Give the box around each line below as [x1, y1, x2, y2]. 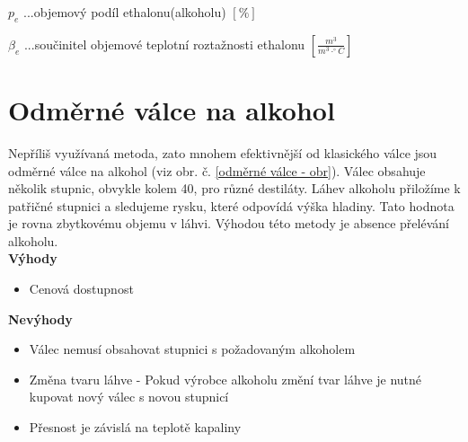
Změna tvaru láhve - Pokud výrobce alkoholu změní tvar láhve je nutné [29, 369, 422, 388]
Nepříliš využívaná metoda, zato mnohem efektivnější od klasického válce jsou [8, 143, 437, 162]
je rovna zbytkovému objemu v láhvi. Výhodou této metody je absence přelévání [8, 214, 449, 233]
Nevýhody [8, 309, 73, 328]
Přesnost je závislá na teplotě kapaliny [29, 418, 242, 437]
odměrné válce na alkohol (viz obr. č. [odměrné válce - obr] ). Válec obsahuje [8, 161, 426, 180]
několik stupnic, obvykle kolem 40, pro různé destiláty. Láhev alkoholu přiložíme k [8, 179, 461, 198]
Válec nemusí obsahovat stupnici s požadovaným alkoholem [29, 340, 356, 358]
